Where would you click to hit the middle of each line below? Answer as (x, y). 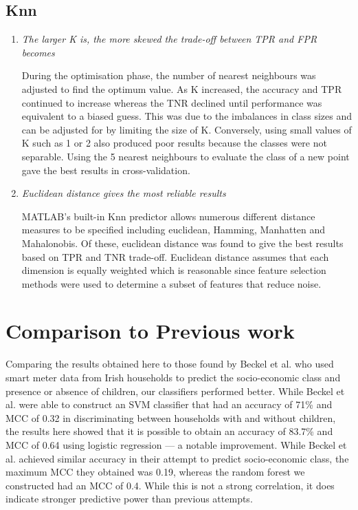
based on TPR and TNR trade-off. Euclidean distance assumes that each (175, 256)
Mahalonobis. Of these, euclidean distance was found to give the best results (182, 243)
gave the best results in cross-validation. (106, 170)
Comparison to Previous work (150, 331)
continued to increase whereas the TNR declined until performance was (172, 102)
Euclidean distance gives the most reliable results (124, 193)
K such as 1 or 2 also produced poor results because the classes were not (174, 143)
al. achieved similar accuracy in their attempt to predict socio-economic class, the (177, 458)
